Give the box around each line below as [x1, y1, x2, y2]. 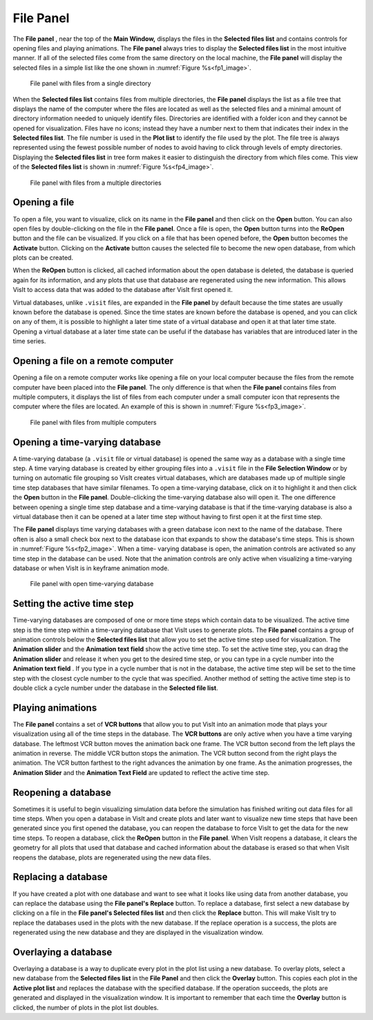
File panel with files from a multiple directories [30, 179, 162, 187]
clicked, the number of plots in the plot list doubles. [12, 1003, 159, 1012]
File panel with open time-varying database [30, 580, 154, 588]
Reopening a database [12, 786, 112, 799]
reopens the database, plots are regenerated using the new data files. [12, 853, 211, 862]
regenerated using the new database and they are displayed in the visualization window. [12, 928, 264, 937]
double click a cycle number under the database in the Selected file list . [12, 684, 218, 692]
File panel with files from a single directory [30, 80, 151, 88]
